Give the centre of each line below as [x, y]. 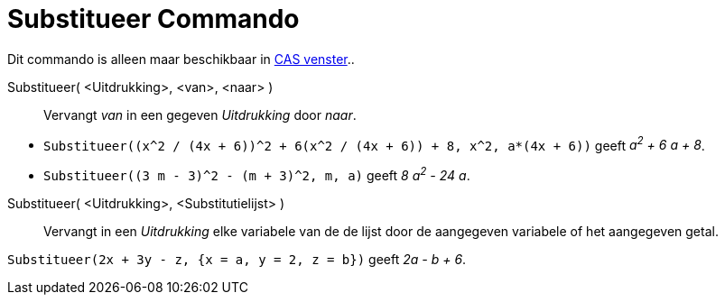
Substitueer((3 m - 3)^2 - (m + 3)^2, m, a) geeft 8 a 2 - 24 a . [257, 174]
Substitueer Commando [153, 19]
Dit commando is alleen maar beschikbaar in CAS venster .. [181, 59]
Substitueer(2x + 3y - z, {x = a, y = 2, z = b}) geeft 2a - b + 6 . [237, 260]
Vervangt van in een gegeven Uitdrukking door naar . [200, 114]
